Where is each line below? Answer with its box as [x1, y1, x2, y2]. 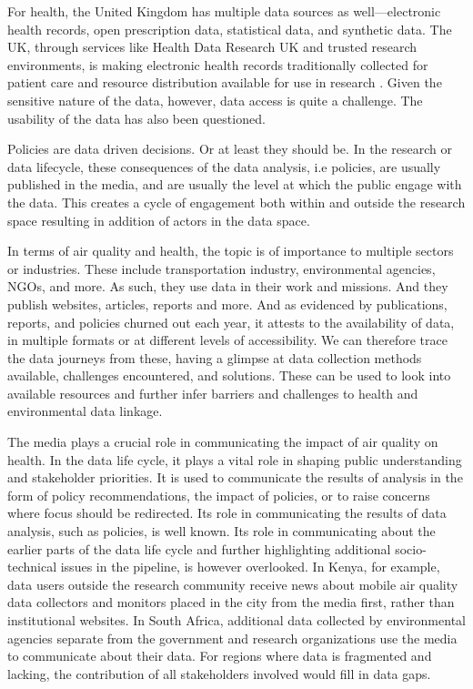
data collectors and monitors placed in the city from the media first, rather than [7, 593, 455, 612]
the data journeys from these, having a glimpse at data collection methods [7, 348, 422, 367]
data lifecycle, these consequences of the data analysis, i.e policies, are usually [7, 157, 441, 176]
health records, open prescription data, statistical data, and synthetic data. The [7, 19, 452, 38]
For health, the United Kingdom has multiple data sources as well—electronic [7, 2, 441, 20]
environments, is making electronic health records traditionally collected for [7, 55, 428, 74]
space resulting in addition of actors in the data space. [7, 210, 310, 229]
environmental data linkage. [7, 401, 163, 420]
